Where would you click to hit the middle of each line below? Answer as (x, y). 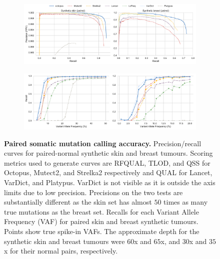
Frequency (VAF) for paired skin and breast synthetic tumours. (101, 221)
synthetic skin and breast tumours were (64, 241)
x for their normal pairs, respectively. (61, 251)
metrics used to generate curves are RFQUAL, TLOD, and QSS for (107, 162)
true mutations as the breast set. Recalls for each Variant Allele (101, 211)
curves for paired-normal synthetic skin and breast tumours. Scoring (108, 153)
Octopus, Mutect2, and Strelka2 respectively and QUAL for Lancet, (108, 172)
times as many (186, 202)
